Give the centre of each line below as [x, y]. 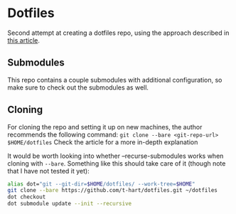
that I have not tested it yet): [49, 171]
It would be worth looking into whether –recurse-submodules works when [116, 156]
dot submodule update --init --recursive [70, 204]
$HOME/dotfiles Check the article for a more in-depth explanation [103, 142]
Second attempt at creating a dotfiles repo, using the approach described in [118, 33]
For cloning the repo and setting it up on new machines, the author [105, 127]
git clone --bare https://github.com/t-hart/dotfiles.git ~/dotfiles [113, 191]
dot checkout [27, 197]
